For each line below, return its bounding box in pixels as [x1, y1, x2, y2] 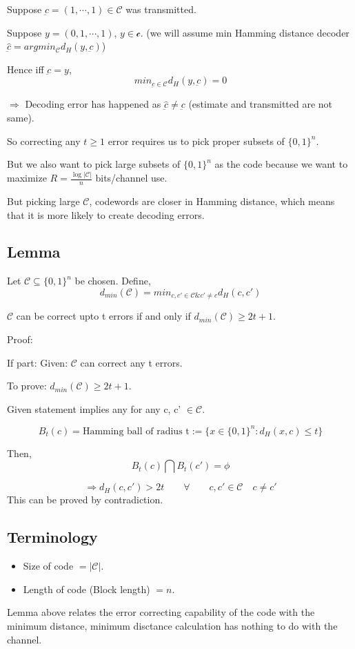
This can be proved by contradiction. [7, 492, 163, 507]
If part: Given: [7, 355, 68, 369]
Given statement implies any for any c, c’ [7, 401, 181, 416]
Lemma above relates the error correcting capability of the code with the [7, 605, 315, 619]
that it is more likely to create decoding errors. [7, 207, 205, 222]
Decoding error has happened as [25, 97, 161, 111]
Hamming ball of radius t [82, 426, 190, 436]
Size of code [23, 559, 74, 573]
